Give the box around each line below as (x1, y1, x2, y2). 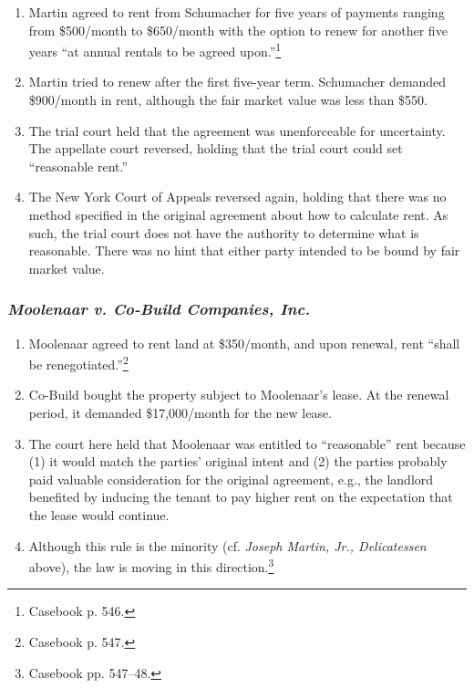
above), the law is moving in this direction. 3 (28, 555, 274, 576)
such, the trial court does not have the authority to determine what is (28, 223, 419, 242)
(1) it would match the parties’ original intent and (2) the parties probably (28, 452, 448, 471)
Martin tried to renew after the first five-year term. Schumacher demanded (28, 72, 447, 91)
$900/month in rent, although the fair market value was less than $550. (28, 90, 428, 109)
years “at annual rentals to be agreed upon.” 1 (28, 39, 282, 60)
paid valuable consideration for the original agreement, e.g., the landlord (28, 469, 434, 488)
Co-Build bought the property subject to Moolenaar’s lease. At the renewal (28, 385, 449, 404)
